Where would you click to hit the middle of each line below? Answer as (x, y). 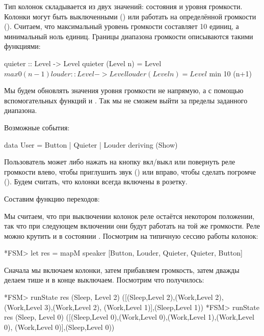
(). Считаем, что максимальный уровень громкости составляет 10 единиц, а (122, 26)
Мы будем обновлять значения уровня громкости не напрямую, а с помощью (124, 90)
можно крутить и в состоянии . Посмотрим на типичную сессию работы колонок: (131, 235)
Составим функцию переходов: (52, 198)
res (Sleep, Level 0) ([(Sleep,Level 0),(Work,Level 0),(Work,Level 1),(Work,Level (129, 317)
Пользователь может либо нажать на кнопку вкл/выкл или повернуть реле (120, 162)
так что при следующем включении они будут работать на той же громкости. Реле (132, 226)
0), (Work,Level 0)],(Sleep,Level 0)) (59, 327)
